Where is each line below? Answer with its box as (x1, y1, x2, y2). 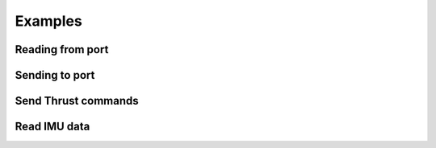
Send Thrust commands (15, 94, 139, 108)
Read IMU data (15, 120, 90, 134)
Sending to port (15, 68, 95, 82)
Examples (15, 12, 82, 30)
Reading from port (15, 43, 109, 56)
